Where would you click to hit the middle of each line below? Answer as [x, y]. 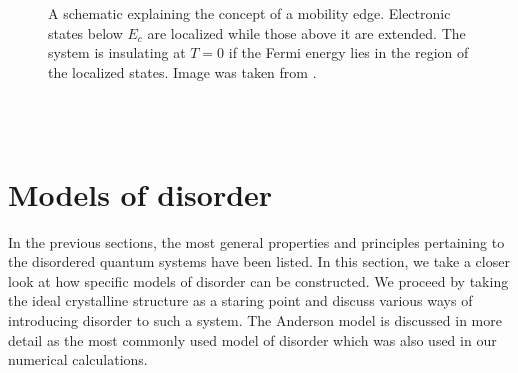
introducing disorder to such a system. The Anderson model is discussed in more [255, 320]
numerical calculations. [78, 359]
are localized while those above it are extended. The [306, 32]
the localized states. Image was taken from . [182, 71]
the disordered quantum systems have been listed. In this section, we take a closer [259, 261]
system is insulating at [117, 52]
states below [85, 32]
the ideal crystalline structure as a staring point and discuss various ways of [240, 300]
